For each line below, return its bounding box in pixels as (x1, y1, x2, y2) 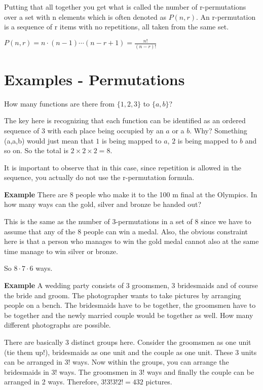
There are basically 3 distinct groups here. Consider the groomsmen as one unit (4, 337, 251, 347)
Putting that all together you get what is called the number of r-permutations (4, 2, 246, 12)
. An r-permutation (196, 11, 256, 22)
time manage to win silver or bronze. (4, 245, 118, 256)
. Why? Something (190, 125, 247, 135)
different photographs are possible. (4, 320, 111, 330)
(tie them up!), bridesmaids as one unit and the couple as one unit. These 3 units (4, 346, 257, 357)
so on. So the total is (4, 145, 68, 156)
